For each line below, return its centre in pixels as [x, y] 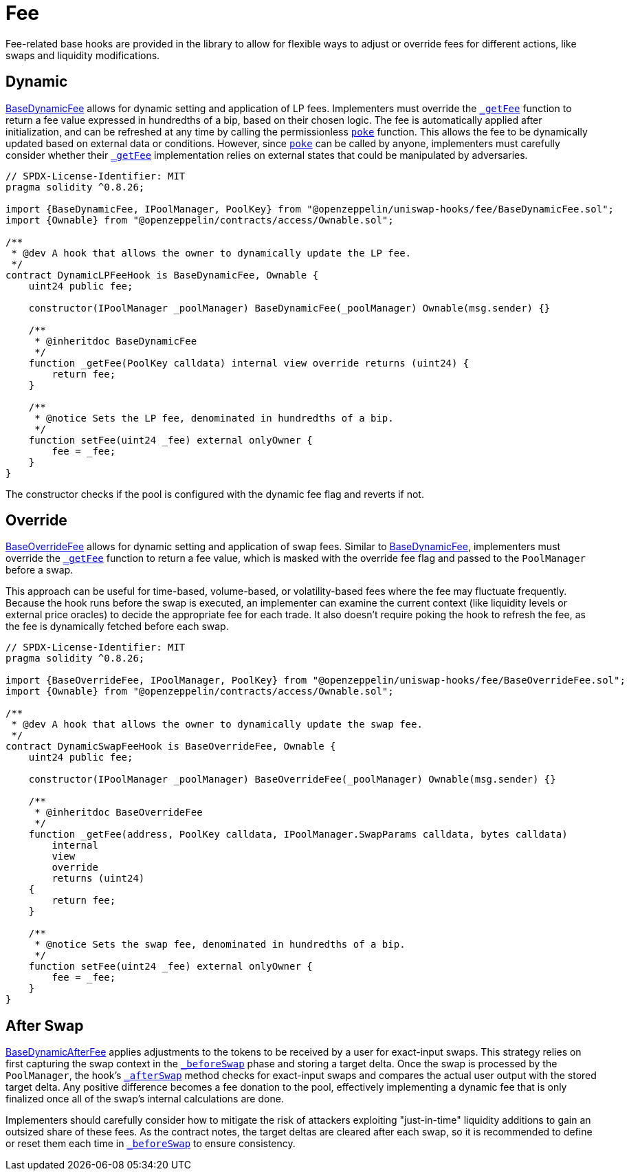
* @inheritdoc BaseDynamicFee [116, 341]
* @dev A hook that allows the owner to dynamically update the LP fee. [211, 253]
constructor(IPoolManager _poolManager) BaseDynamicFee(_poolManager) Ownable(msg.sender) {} [289, 308]
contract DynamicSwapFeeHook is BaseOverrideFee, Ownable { [171, 747]
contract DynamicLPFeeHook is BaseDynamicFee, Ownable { [162, 275]
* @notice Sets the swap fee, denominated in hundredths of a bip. [220, 945]
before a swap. [40, 570]
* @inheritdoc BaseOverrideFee [119, 813]
